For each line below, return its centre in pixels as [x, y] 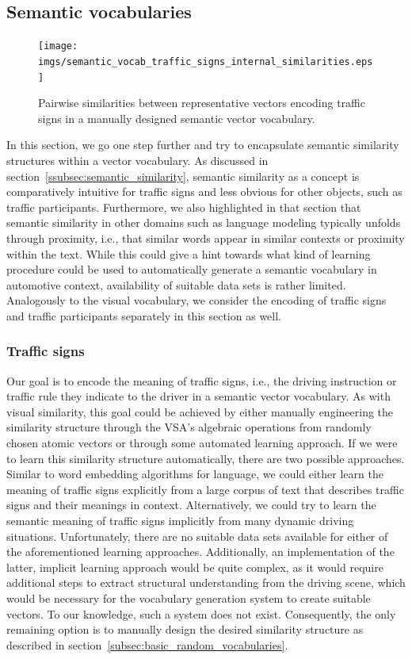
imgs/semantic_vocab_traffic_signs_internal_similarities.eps [206, 61]
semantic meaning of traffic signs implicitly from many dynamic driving [180, 521]
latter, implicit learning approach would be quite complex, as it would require [195, 567]
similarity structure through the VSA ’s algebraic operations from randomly [189, 427]
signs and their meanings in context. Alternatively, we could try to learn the [191, 505]
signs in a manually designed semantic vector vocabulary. [177, 118]
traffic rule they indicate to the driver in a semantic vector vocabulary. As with [198, 396]
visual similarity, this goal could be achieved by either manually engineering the [200, 411]
